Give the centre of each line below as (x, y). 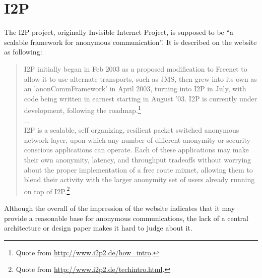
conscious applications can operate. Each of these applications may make (136, 150)
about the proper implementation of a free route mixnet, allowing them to (138, 169)
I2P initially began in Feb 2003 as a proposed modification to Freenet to (136, 68)
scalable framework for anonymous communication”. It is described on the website (130, 42)
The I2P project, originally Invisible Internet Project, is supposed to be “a (119, 32)
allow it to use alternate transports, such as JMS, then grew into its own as (140, 78)
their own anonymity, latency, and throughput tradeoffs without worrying (138, 159)
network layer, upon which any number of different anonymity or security (137, 140)
